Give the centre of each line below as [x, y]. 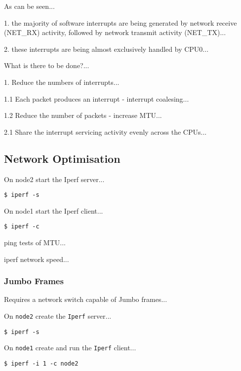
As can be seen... [29, 6]
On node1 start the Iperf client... [54, 210]
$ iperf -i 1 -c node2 [41, 364]
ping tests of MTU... [35, 242]
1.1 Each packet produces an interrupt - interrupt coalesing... [97, 98]
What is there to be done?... [47, 65]
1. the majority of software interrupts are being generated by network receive [120, 22]
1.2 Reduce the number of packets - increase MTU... [83, 115]
